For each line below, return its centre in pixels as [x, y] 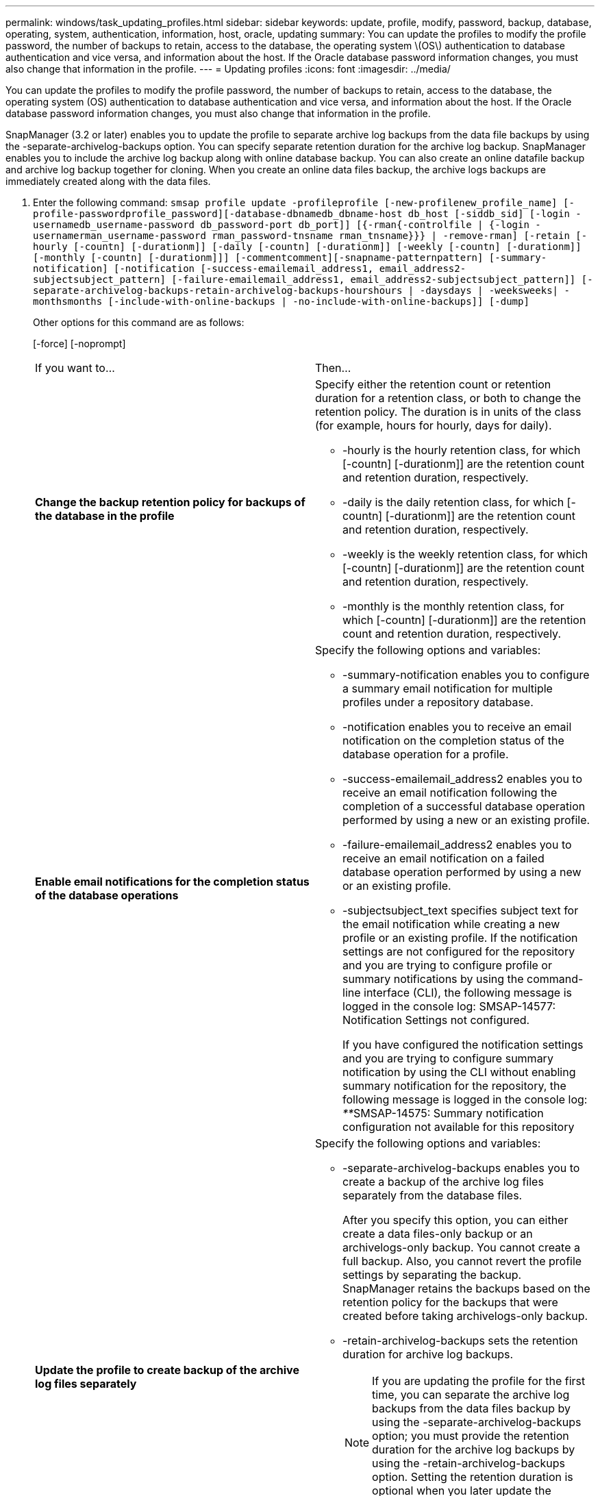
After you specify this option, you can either [455, 1220]
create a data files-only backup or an [438, 1234]
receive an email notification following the [450, 793]
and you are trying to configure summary [448, 1058]
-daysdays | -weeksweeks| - [495, 290]
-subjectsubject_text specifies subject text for [461, 910]
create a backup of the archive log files [443, 1182]
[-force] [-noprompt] [79, 344]
